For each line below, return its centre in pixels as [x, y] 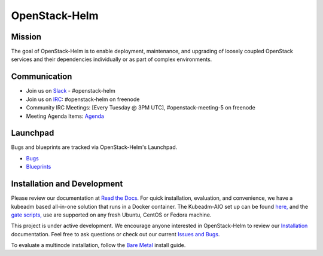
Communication [42, 77]
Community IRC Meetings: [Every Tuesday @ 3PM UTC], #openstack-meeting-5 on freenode [141, 108]
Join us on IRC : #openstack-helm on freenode [83, 99]
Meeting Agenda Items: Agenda [65, 116]
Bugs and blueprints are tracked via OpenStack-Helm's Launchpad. [94, 147]
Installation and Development [67, 184]
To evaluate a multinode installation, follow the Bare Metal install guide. [98, 245]
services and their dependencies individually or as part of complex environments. [112, 59]
